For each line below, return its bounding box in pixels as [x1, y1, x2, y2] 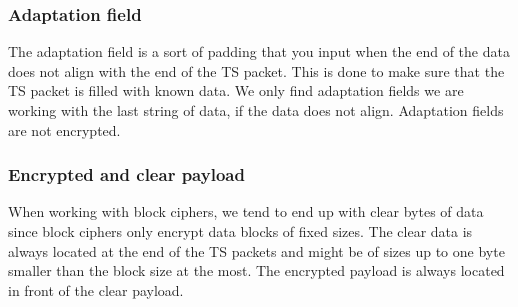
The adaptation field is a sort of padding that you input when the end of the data [8, 41, 510, 62]
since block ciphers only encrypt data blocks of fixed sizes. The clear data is [8, 221, 473, 241]
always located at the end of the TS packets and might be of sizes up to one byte [8, 240, 505, 261]
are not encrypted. [8, 119, 121, 140]
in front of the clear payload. [8, 279, 184, 300]
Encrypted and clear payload [8, 162, 245, 187]
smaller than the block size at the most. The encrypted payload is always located [8, 260, 505, 281]
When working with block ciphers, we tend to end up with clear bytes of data [8, 201, 484, 222]
